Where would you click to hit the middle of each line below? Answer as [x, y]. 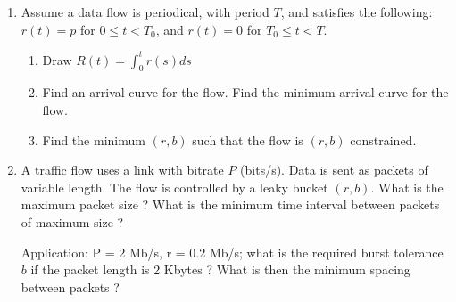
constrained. [383, 139]
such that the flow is [248, 139]
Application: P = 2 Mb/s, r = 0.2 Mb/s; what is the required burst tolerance [232, 252]
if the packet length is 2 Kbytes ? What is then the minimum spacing [220, 269]
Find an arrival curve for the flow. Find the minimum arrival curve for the [245, 92]
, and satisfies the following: [357, 12]
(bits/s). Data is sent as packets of [334, 170]
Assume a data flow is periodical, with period [145, 12]
